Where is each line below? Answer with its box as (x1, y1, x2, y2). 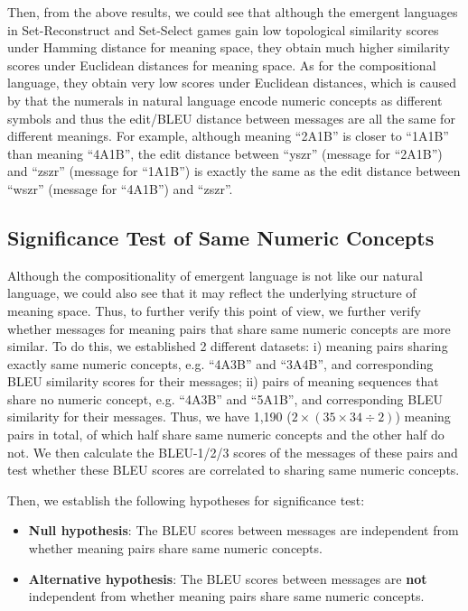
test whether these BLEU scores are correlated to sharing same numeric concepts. (7, 460, 460, 479)
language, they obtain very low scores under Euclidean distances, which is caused (7, 73, 456, 92)
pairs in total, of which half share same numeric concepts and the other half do (7, 425, 445, 444)
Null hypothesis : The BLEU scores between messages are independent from (28, 521, 459, 540)
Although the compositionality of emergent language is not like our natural (7, 265, 423, 284)
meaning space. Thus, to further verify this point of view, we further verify (7, 301, 421, 319)
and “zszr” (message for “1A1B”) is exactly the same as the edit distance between (7, 162, 461, 181)
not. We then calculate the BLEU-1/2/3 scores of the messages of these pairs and (7, 442, 458, 461)
